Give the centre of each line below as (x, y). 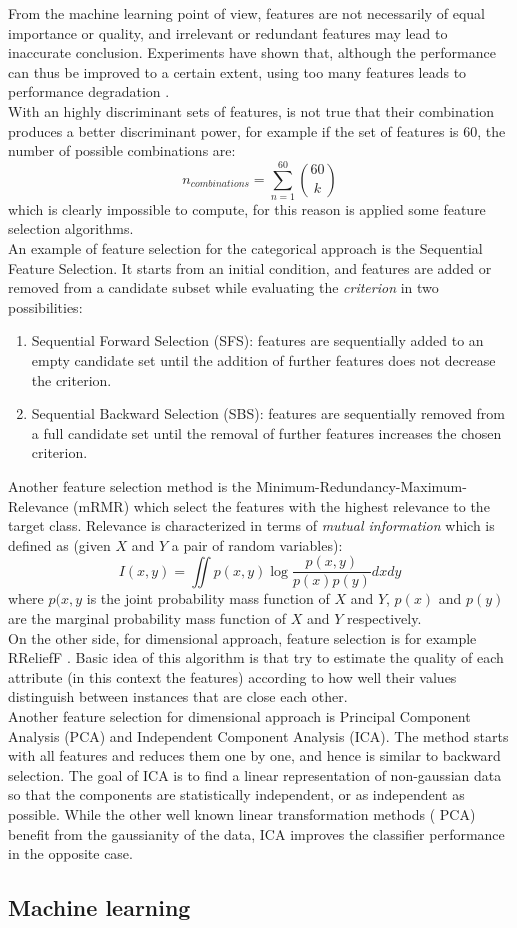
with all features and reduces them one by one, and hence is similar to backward (254, 755)
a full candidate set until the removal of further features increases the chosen (266, 432)
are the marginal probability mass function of (147, 618)
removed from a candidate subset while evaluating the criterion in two (223, 287)
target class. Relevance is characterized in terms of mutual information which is (251, 525)
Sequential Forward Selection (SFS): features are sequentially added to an (257, 340)
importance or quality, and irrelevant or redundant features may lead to (228, 32)
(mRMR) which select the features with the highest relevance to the (281, 505)
